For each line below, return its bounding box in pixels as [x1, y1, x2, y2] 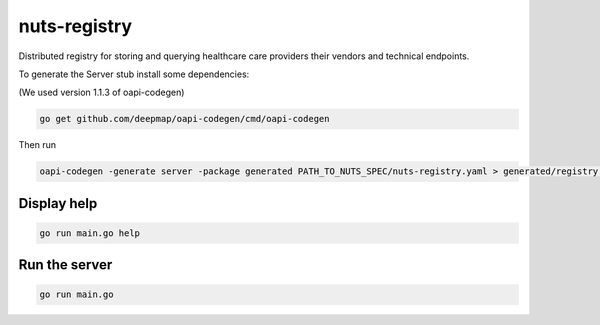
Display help [18, 195, 98, 212]
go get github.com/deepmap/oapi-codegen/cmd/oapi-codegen [39, 113, 330, 125]
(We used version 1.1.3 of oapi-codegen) [18, 86, 185, 99]
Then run [18, 139, 57, 151]
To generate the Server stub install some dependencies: [18, 68, 250, 80]
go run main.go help [39, 227, 140, 239]
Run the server [18, 256, 113, 274]
